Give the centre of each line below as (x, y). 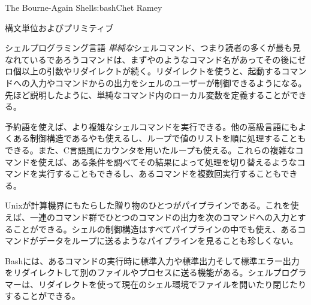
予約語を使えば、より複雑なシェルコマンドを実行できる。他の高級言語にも (152, 126)
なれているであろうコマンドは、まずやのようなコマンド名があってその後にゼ (155, 59)
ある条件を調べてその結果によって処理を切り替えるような (184, 161)
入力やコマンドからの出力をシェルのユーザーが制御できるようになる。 (168, 82)
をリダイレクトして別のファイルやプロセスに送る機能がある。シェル (139, 272)
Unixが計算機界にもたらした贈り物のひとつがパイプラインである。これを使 (152, 205)
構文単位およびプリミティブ (59, 27)
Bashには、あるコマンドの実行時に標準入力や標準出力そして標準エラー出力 (152, 260)
